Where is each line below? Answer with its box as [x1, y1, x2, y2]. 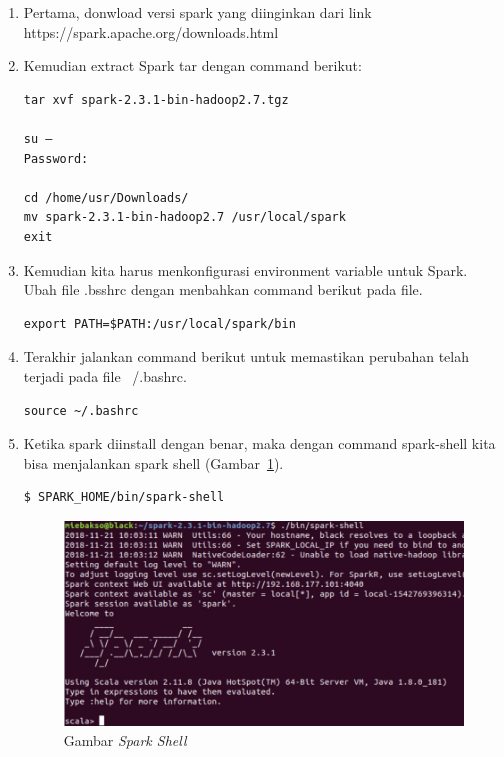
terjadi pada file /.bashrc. [23, 365, 187, 386]
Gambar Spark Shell [63, 729, 187, 750]
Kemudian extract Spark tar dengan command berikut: [23, 55, 362, 76]
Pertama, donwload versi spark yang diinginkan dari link [23, 2, 372, 22]
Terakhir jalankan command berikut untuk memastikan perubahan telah [23, 346, 469, 367]
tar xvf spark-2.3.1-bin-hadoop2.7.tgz [23, 92, 289, 107]
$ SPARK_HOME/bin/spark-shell [23, 490, 225, 505]
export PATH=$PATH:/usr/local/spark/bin [23, 316, 296, 331]
